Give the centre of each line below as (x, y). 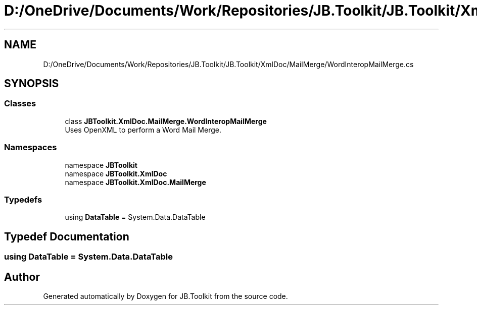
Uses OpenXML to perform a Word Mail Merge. (143, 130)
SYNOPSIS (32, 84)
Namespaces (31, 147)
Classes (20, 104)
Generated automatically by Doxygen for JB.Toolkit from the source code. (165, 296)
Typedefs (23, 199)
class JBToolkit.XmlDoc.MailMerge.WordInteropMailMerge (166, 121)
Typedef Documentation (67, 236)
